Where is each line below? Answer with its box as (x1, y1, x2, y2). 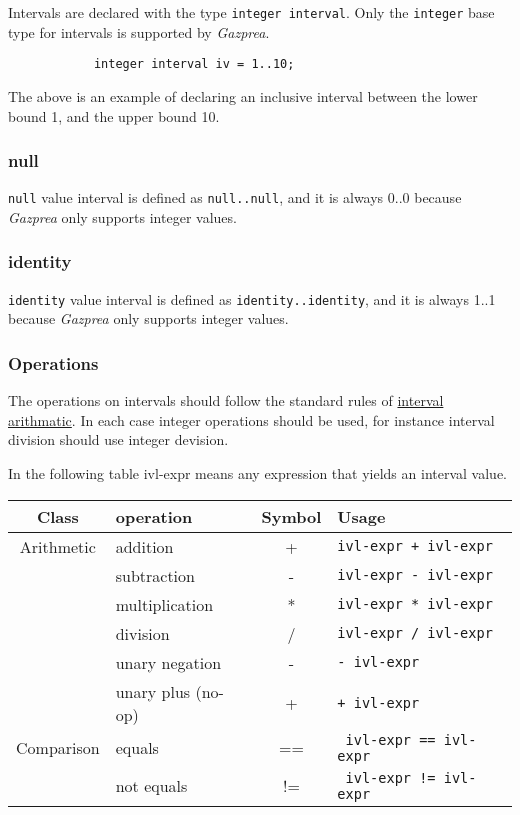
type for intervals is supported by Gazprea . (8, 21, 270, 42)
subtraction (115, 563, 195, 587)
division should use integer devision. (8, 429, 229, 450)
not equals (115, 774, 188, 798)
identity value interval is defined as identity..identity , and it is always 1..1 (8, 288, 496, 309)
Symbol (261, 504, 322, 528)
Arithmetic (19, 534, 96, 558)
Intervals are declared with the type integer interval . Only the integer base (8, 2, 495, 22)
